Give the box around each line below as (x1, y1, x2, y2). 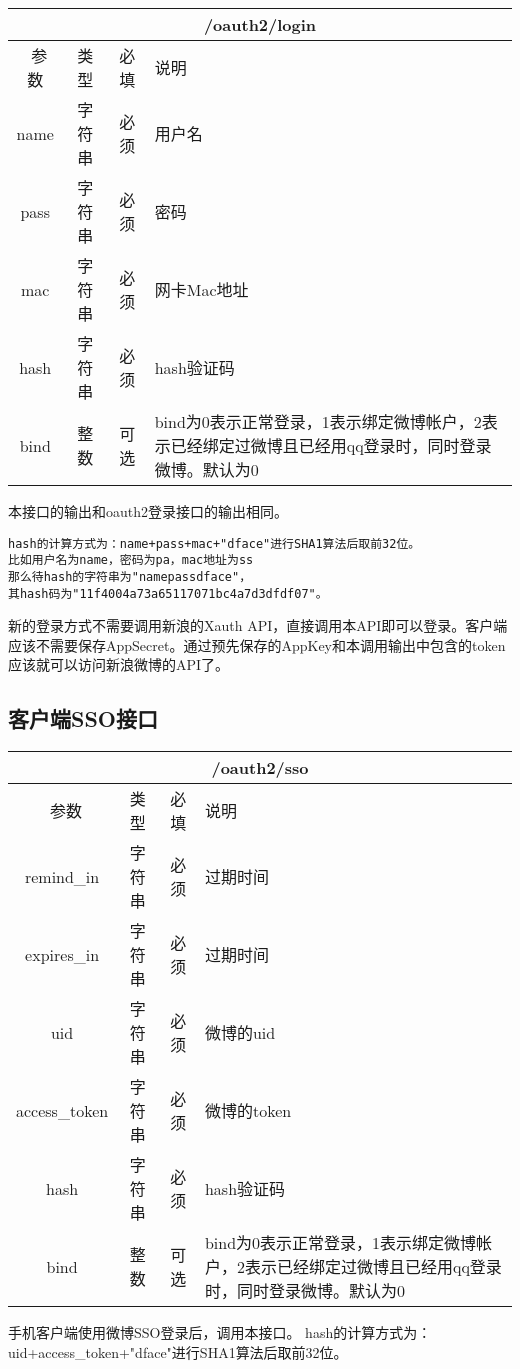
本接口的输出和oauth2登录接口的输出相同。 (8, 501, 289, 521)
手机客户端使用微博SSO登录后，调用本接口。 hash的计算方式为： (8, 1322, 432, 1343)
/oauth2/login (203, 13, 317, 36)
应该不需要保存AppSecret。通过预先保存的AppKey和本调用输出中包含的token (8, 634, 506, 655)
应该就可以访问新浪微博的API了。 (8, 654, 230, 675)
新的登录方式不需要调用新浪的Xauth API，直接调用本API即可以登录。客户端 (8, 615, 508, 636)
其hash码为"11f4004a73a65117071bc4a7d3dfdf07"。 (8, 586, 328, 601)
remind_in (24, 864, 100, 888)
